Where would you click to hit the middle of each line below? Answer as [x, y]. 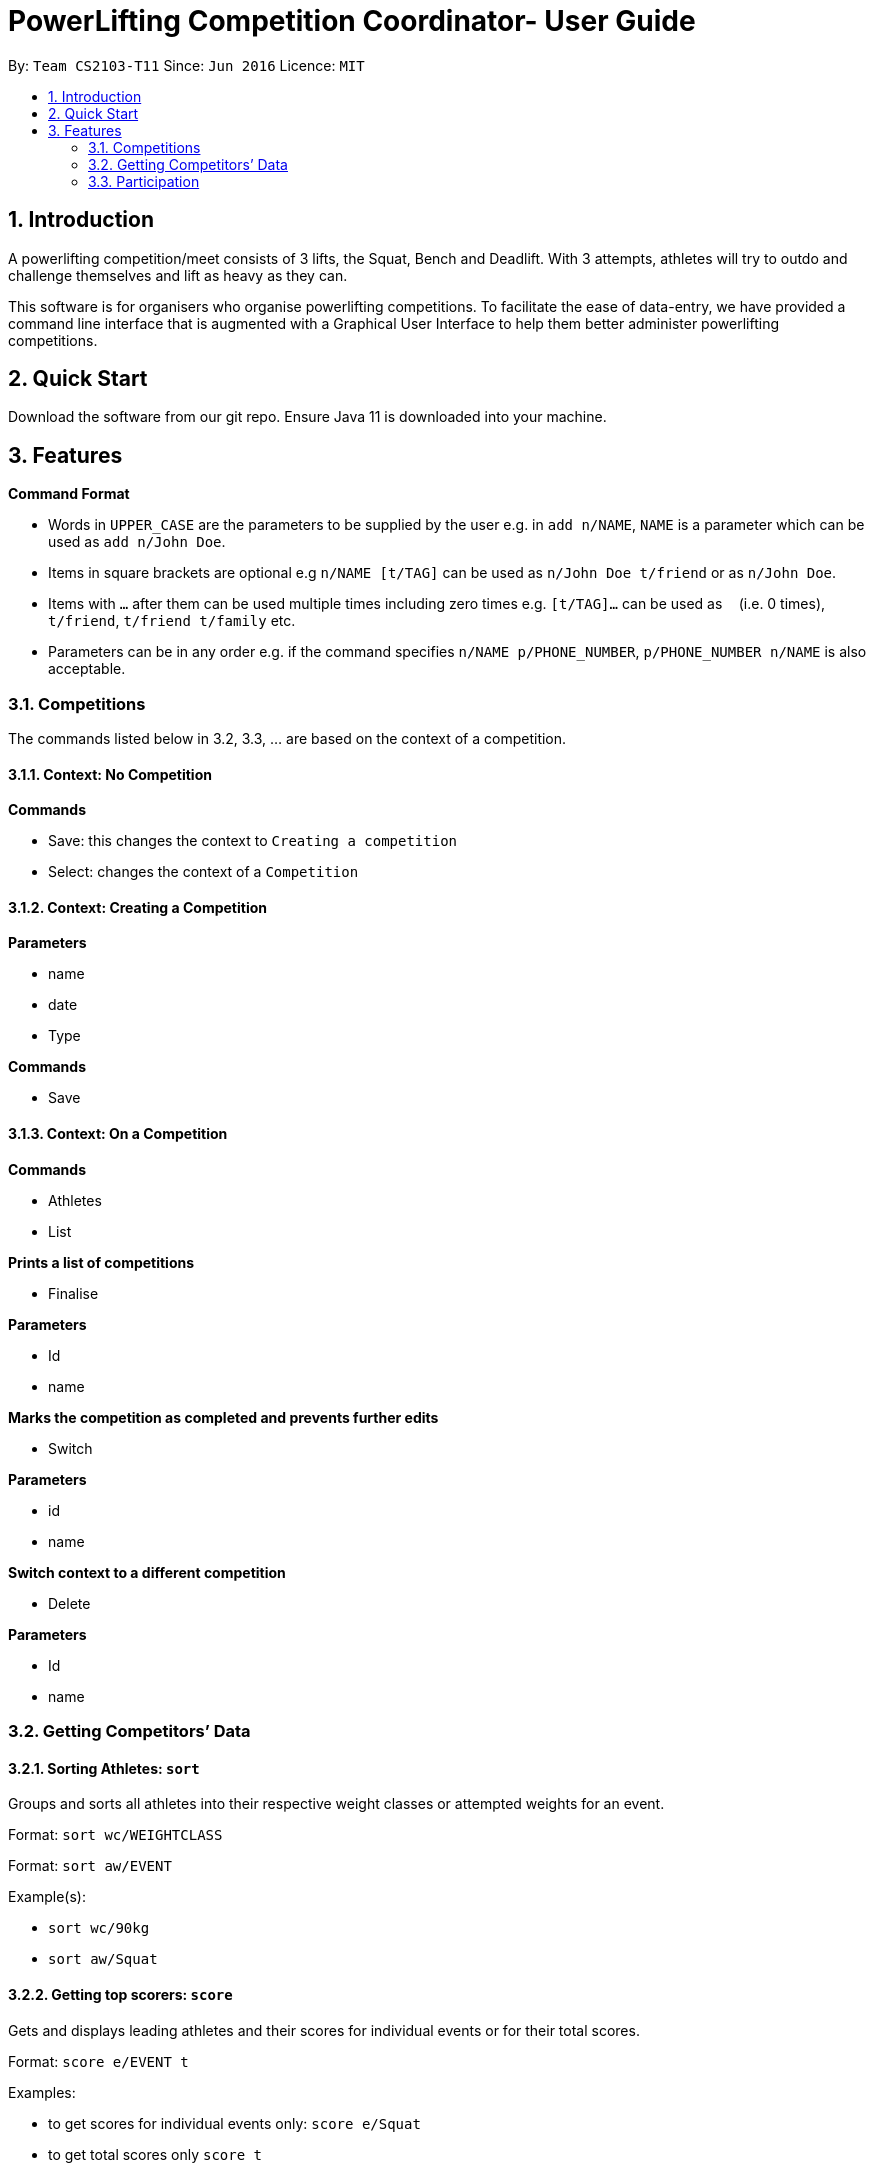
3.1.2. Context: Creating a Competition [137, 907]
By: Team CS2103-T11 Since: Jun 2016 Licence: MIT [186, 65]
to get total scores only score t [155, 2154]
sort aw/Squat [103, 1959]
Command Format [69, 494]
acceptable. [87, 669]
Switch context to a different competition [147, 1572]
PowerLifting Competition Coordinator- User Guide [352, 21]
